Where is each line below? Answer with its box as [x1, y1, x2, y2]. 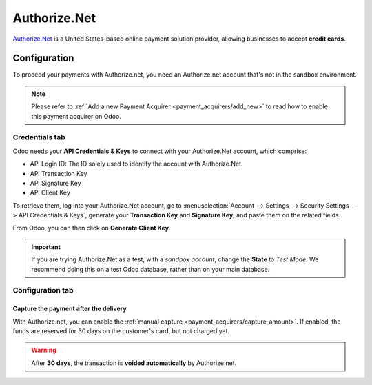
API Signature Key [30, 179, 81, 187]
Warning [31, 346, 56, 355]
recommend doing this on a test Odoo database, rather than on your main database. [31, 265, 270, 273]
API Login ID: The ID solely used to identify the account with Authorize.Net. [30, 159, 243, 168]
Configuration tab [12, 286, 74, 295]
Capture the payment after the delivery [12, 304, 127, 313]
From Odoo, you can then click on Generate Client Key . [12, 224, 171, 232]
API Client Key [30, 188, 70, 197]
